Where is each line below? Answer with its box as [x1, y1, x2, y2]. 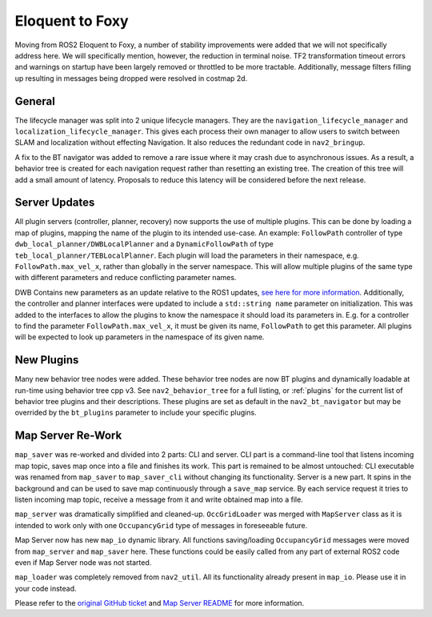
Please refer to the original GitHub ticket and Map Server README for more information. [14, 599, 305, 608]
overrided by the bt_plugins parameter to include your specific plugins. [14, 408, 257, 418]
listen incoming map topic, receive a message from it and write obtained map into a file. [14, 495, 303, 504]
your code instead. [14, 583, 77, 593]
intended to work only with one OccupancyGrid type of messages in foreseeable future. [14, 520, 308, 530]
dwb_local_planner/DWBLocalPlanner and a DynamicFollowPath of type [14, 239, 274, 249]
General [14, 94, 56, 108]
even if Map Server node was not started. [14, 557, 152, 567]
